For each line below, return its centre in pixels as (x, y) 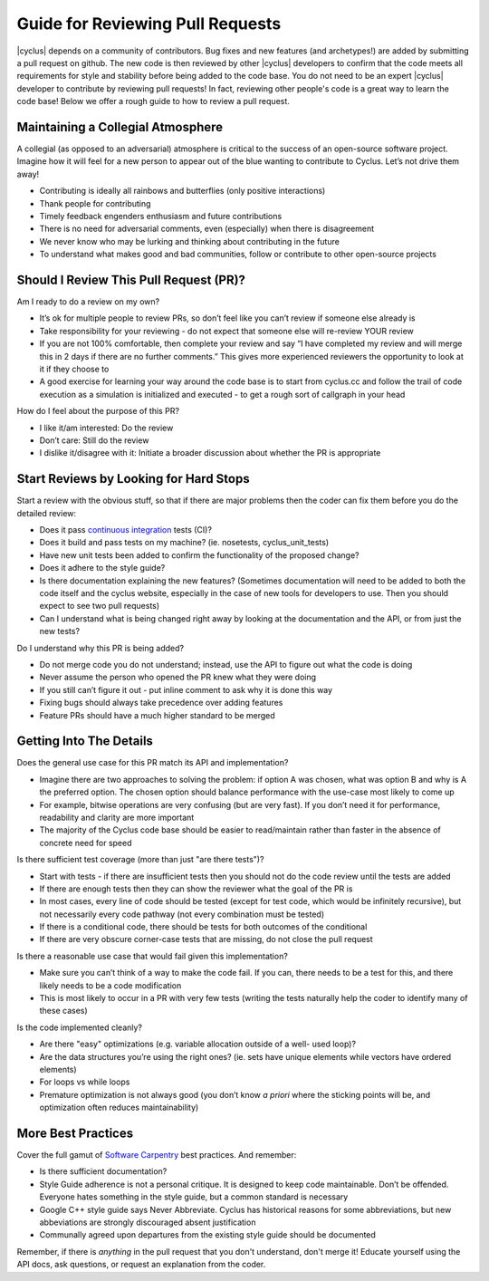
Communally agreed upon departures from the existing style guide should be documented (207, 1235)
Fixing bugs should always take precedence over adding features (161, 703)
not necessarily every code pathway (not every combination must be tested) (182, 914)
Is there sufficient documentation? (103, 1171)
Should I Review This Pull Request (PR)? (131, 279)
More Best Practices (75, 1133)
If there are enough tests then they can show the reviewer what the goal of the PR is (196, 889)
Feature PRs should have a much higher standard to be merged (157, 715)
